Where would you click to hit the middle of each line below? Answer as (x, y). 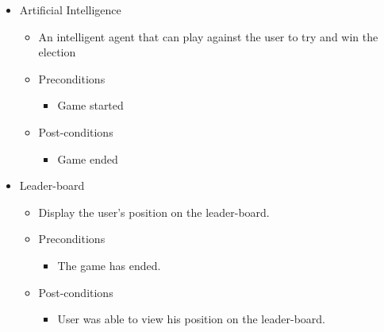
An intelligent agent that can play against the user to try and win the (208, 36)
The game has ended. (109, 265)
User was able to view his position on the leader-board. (191, 319)
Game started (90, 105)
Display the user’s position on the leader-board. (154, 212)
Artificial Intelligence (70, 10)
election (57, 52)
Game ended (88, 158)
